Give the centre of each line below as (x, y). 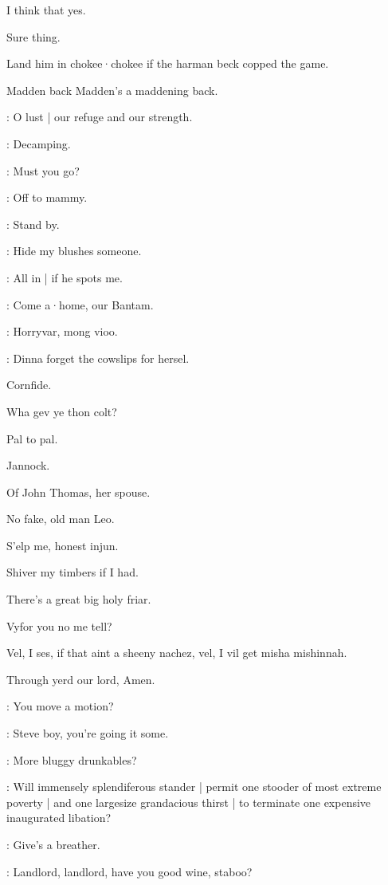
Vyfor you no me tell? (59, 625)
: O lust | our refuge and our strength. (100, 117)
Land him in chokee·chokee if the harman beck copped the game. (168, 63)
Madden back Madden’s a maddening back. (112, 90)
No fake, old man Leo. (61, 519)
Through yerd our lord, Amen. (81, 679)
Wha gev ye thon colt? (62, 411)
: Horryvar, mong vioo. (62, 331)
